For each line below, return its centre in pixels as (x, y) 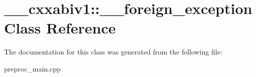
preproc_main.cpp (32, 68)
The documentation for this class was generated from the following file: (113, 52)
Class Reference (60, 28)
